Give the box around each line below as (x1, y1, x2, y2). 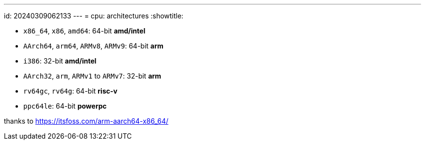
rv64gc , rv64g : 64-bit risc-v (23, 87, 117, 95)
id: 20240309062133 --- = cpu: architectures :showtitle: (4, 12, 183, 20)
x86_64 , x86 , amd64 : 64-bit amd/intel (23, 27, 146, 35)
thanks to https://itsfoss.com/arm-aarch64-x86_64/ (4, 117, 169, 125)
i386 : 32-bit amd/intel (23, 57, 97, 65)
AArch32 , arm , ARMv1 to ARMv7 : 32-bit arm (23, 72, 162, 80)
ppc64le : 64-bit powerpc (23, 102, 107, 110)
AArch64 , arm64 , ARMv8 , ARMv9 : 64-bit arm (23, 42, 163, 50)
